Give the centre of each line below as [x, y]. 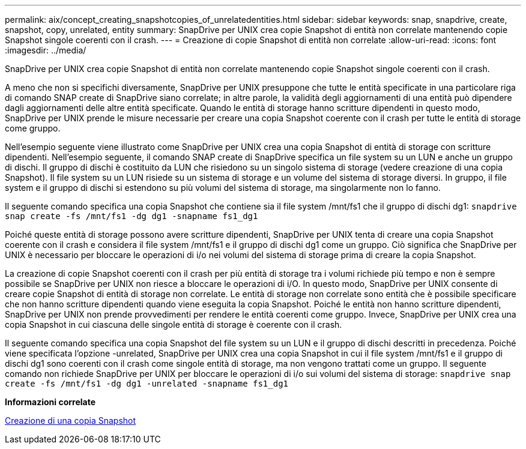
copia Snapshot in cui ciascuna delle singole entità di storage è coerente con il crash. [174, 324]
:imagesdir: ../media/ [46, 50]
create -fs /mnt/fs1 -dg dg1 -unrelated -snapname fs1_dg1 [147, 384]
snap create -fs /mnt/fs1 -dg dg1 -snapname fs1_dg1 [131, 216]
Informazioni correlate [50, 402]
